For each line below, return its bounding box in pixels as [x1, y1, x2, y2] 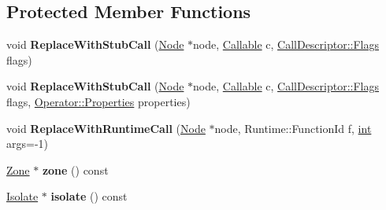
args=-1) [6, 135, 49, 152]
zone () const [42, 161, 109, 178]
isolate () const [50, 188, 128, 204]
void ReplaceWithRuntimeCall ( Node [6, 120, 206, 136]
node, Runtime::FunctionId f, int [214, 120, 372, 136]
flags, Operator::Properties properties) [6, 93, 191, 109]
